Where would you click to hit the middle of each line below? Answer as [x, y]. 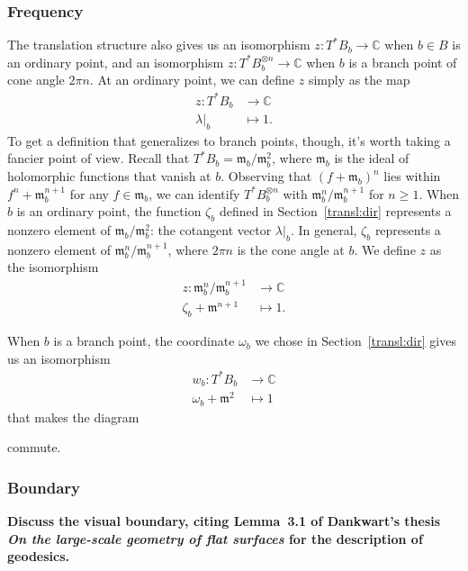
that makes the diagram [73, 417]
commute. [34, 447]
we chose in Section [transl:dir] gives [355, 341]
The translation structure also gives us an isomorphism [159, 45]
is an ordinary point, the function [109, 211]
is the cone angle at [291, 249]
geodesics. [39, 556]
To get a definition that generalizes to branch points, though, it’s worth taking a [229, 140]
